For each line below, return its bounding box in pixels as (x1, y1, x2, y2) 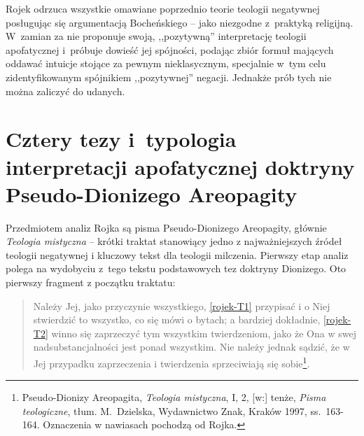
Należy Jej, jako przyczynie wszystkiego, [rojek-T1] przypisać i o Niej (33, 298, 330, 313)
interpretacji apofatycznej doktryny (6, 152, 355, 181)
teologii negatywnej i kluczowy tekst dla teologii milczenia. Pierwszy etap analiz (6, 247, 349, 262)
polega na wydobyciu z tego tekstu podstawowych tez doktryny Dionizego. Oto (6, 261, 346, 276)
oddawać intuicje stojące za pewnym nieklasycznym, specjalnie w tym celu (6, 56, 326, 71)
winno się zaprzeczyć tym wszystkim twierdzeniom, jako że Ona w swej (51, 325, 356, 340)
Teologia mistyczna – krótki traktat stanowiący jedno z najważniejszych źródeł (6, 234, 342, 248)
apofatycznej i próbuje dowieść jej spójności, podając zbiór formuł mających (6, 42, 334, 57)
